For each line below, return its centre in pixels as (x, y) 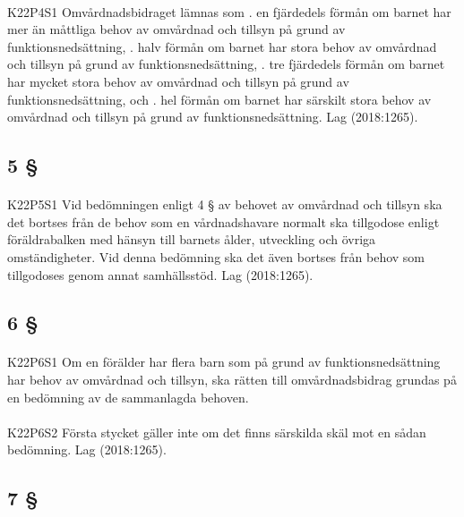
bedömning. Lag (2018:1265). (87, 449)
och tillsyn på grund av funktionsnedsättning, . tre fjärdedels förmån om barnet (226, 64)
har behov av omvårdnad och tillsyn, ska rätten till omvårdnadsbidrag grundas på (232, 380)
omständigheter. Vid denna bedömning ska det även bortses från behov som (216, 256)
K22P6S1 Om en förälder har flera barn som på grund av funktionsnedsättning (224, 362)
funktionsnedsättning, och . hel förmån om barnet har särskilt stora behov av (219, 99)
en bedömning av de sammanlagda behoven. (128, 397)
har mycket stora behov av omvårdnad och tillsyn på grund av (178, 81)
